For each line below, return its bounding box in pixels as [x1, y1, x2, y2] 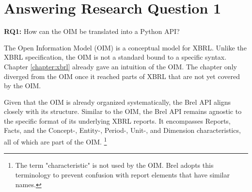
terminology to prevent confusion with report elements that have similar [15, 169, 230, 179]
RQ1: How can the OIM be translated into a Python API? [4, 26, 180, 36]
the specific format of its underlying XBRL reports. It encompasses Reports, [4, 115, 231, 126]
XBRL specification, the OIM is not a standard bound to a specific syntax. [4, 52, 227, 62]
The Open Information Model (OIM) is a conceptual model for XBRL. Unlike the [4, 42, 247, 52]
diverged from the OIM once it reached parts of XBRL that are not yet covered [4, 71, 240, 81]
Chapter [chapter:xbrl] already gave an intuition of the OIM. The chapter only [4, 61, 237, 71]
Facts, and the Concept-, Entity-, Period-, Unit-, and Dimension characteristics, [4, 125, 241, 135]
